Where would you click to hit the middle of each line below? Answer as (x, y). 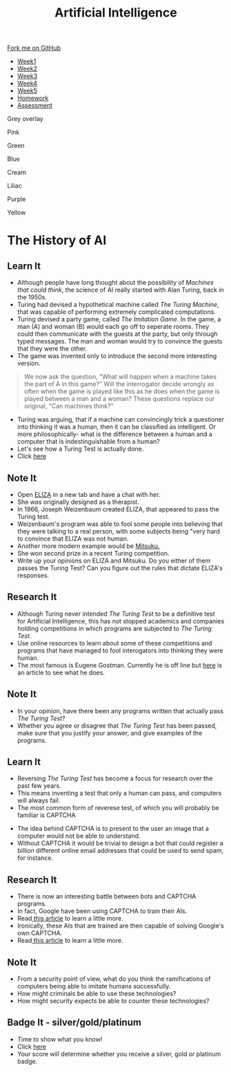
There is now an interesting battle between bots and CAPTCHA (107, 896)
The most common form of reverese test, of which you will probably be (118, 808)
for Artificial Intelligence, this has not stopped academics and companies (121, 621)
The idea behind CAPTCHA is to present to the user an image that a (113, 829)
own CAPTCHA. (40, 933)
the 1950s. (32, 297)
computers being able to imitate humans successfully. (94, 986)
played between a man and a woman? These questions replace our (119, 399)
